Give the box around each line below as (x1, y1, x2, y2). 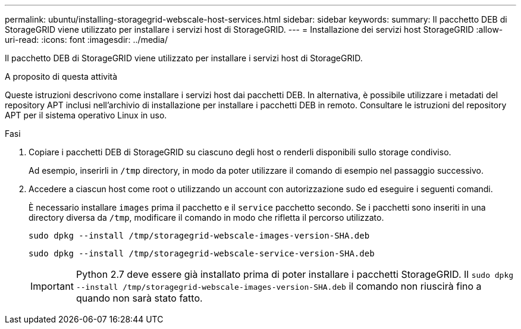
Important (30, 280, 74, 292)
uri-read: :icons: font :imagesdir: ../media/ (5, 35, 168, 45)
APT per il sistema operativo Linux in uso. (5, 110, 167, 120)
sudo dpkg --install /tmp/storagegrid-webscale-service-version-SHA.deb (29, 249, 375, 258)
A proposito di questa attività (5, 71, 118, 82)
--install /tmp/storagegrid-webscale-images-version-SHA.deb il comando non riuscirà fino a (76, 280, 482, 292)
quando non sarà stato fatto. (76, 292, 203, 304)
